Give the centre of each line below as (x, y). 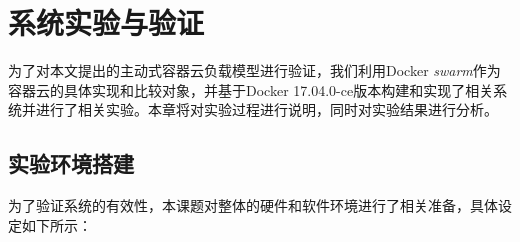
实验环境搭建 (71, 163)
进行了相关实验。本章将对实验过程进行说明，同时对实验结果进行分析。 (266, 109)
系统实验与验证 (106, 22)
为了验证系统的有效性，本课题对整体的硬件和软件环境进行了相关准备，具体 (253, 205)
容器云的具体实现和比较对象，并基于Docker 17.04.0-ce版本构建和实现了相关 (251, 89)
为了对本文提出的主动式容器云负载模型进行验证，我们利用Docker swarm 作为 (254, 70)
